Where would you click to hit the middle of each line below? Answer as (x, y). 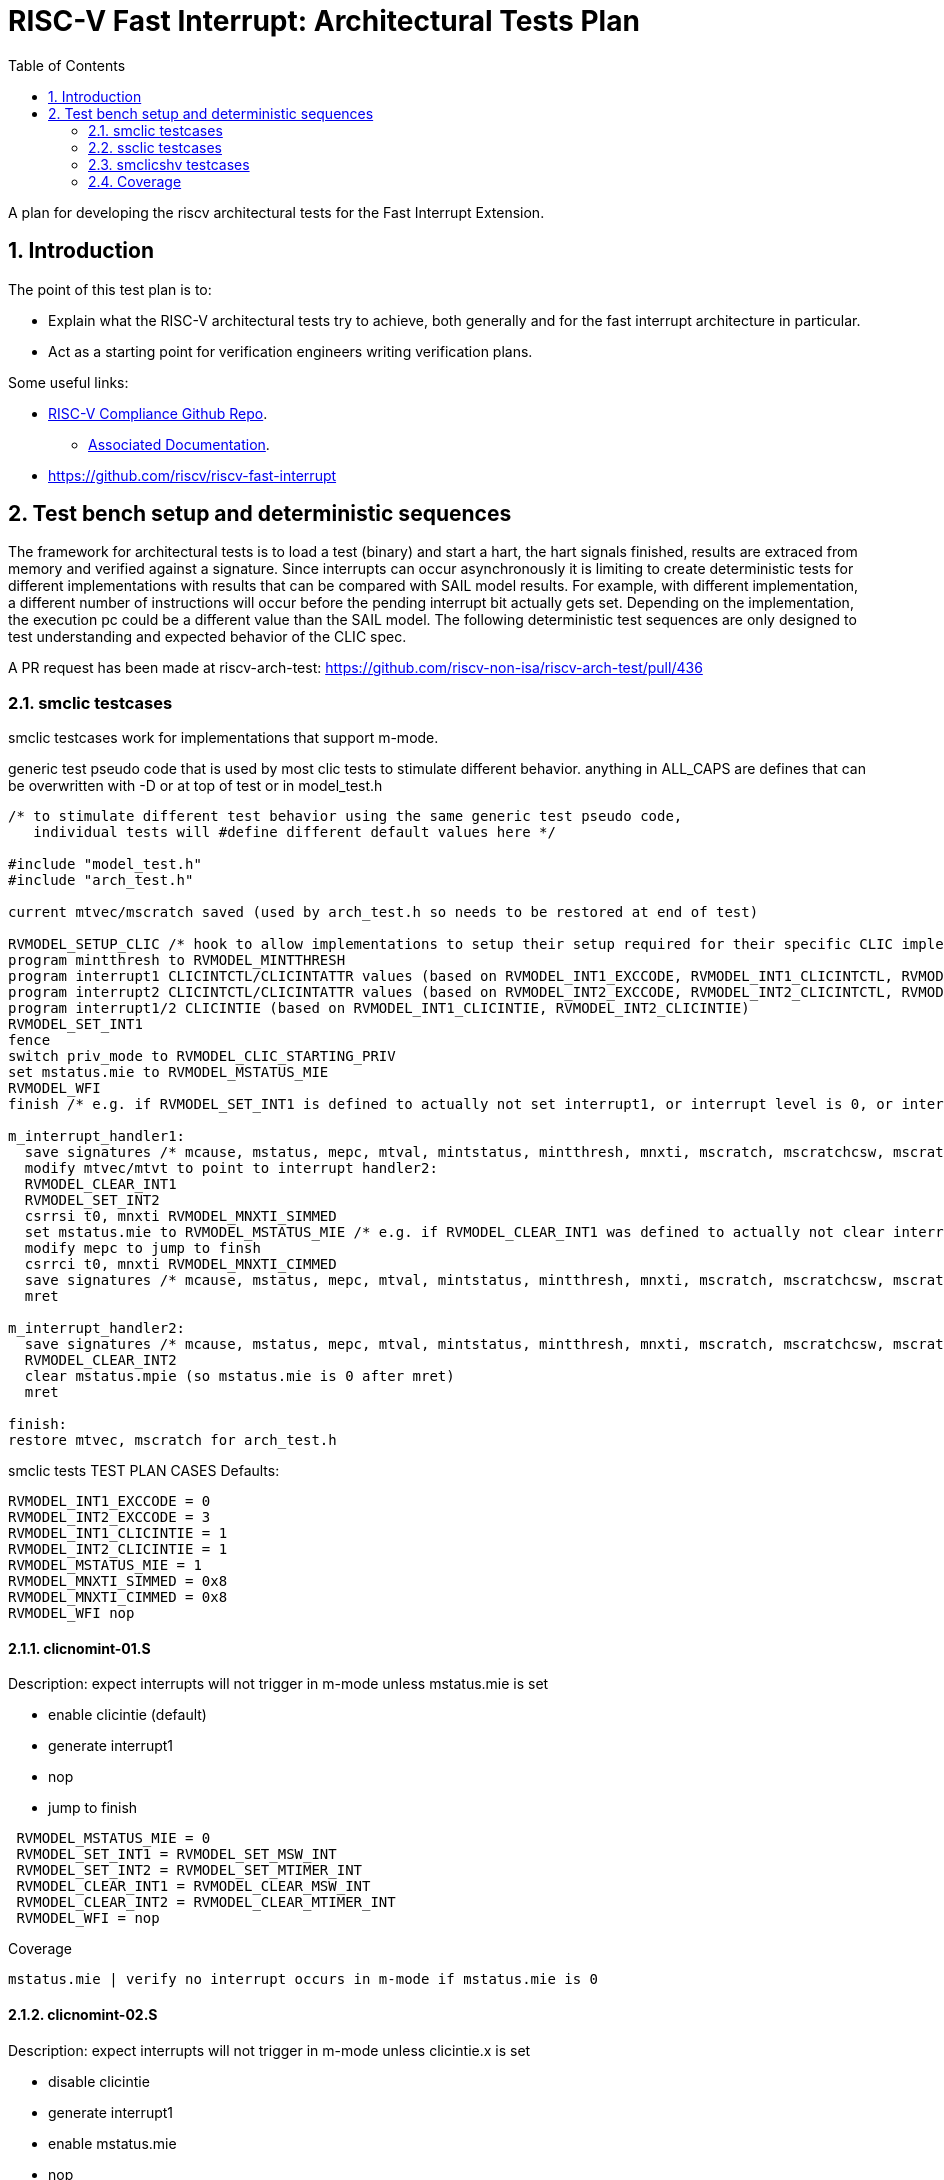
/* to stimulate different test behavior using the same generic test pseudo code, (345, 816)
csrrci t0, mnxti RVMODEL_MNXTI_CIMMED (180, 1264)
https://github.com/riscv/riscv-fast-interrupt (192, 475)
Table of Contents (67, 65)
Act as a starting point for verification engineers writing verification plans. (290, 351)
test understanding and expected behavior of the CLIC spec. (207, 637)
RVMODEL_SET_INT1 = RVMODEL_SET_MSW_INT (176, 1854)
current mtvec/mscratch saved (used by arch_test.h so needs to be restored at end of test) (383, 912)
